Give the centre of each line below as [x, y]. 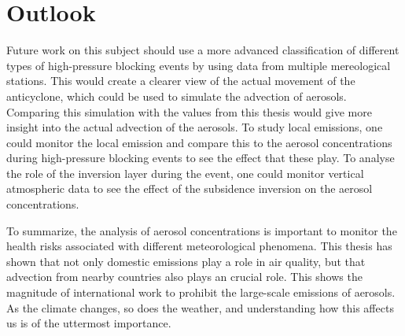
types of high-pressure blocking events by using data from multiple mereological [199, 65]
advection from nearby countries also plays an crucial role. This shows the [184, 277]
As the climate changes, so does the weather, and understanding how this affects [200, 307]
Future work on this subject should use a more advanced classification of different [203, 50]
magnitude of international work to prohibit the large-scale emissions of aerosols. [201, 292]
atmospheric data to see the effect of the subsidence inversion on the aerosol [190, 188]
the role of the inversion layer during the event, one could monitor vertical [185, 173]
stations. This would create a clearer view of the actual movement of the [181, 81]
